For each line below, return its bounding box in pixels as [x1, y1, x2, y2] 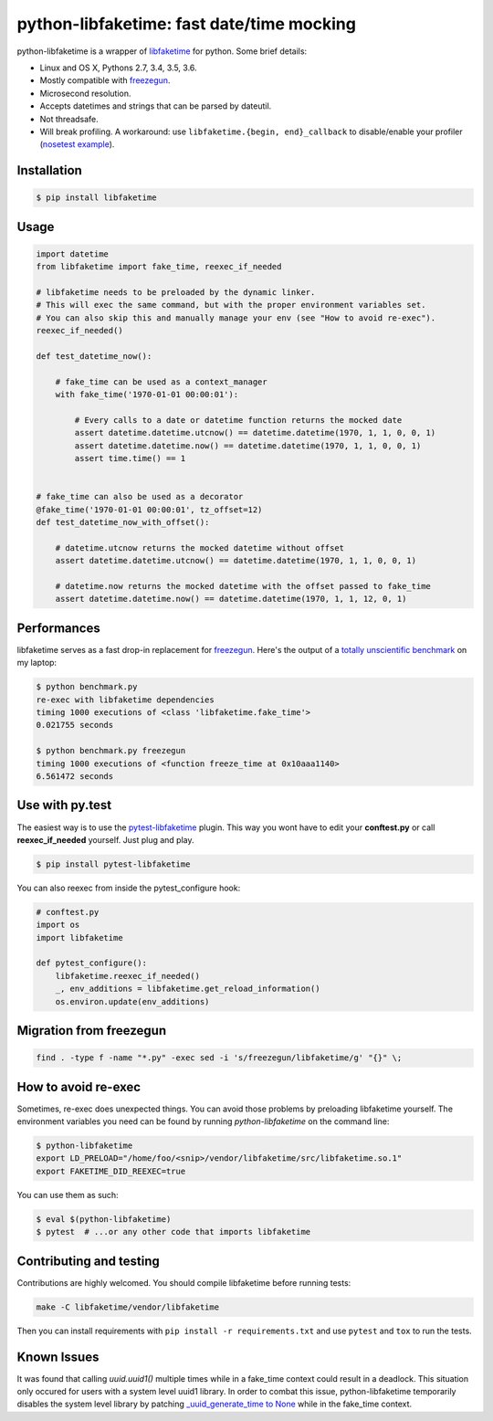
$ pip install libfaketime [36, 193, 157, 203]
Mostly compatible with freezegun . [39, 75, 171, 86]
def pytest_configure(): [36, 958, 148, 968]
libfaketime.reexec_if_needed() [55, 971, 201, 981]
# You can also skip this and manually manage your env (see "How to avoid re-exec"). [36, 312, 436, 323]
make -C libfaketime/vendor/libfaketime [36, 1301, 219, 1312]
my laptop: [16, 658, 58, 668]
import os [36, 920, 80, 931]
